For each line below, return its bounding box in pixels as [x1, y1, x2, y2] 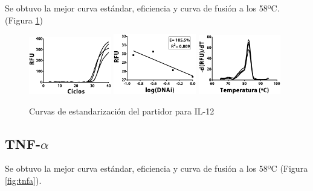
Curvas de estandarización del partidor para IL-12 [29, 104, 215, 117]
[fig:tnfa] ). [5, 174, 42, 186]
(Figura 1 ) [5, 13, 43, 26]
